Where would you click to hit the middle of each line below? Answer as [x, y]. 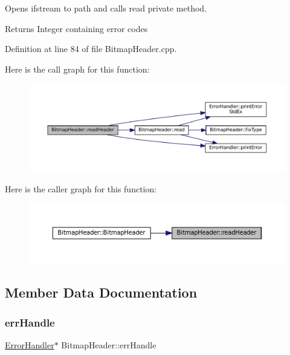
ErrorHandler [30, 344]
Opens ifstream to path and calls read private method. [106, 8]
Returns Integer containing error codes [76, 28]
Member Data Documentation [101, 292]
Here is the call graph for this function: [77, 69]
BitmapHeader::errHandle [109, 344]
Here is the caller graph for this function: [81, 188]
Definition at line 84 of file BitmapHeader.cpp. [91, 49]
